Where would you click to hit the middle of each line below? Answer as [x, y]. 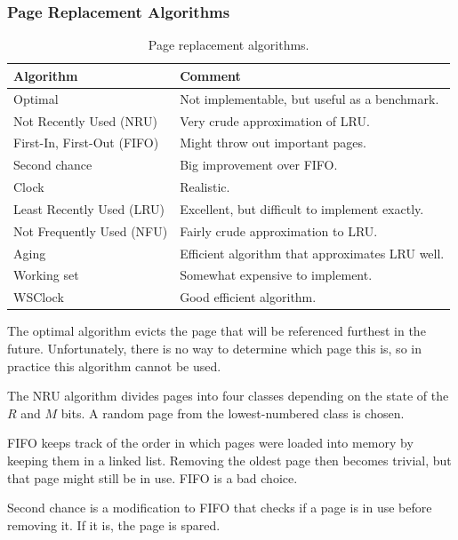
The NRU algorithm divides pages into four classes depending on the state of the [228, 396]
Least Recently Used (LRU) [89, 208]
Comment [210, 75]
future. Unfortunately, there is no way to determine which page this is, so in [214, 348]
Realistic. [205, 187]
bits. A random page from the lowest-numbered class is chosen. [233, 413]
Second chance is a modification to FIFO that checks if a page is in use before [220, 508]
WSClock [39, 297]
